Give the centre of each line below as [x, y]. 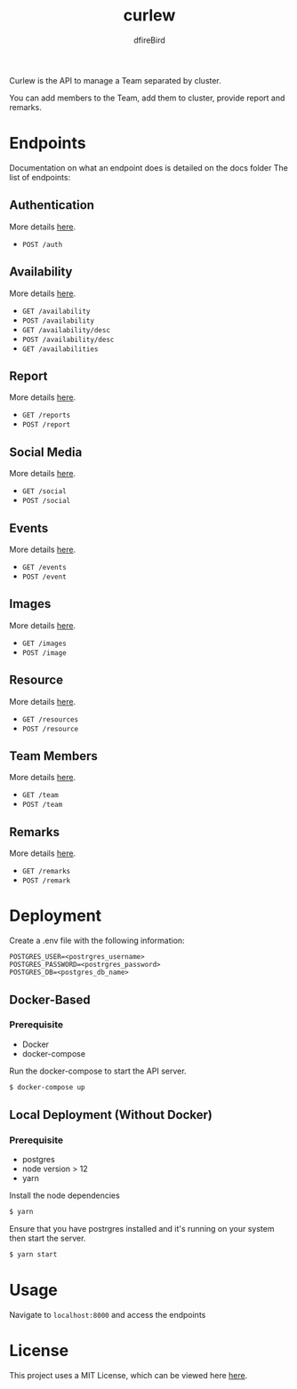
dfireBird [149, 40]
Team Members [53, 756]
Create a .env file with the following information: [97, 941]
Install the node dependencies [64, 1195]
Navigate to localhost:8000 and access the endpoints [108, 1315]
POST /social [46, 501]
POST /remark [46, 881]
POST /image [44, 653]
